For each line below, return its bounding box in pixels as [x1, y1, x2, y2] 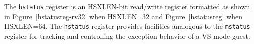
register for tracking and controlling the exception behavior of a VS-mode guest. [4, 30, 250, 41]
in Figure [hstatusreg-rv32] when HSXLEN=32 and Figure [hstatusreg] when [4, 11, 243, 21]
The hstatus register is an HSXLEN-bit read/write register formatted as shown [4, 1, 250, 11]
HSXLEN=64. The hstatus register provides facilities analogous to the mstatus [4, 21, 250, 31]
